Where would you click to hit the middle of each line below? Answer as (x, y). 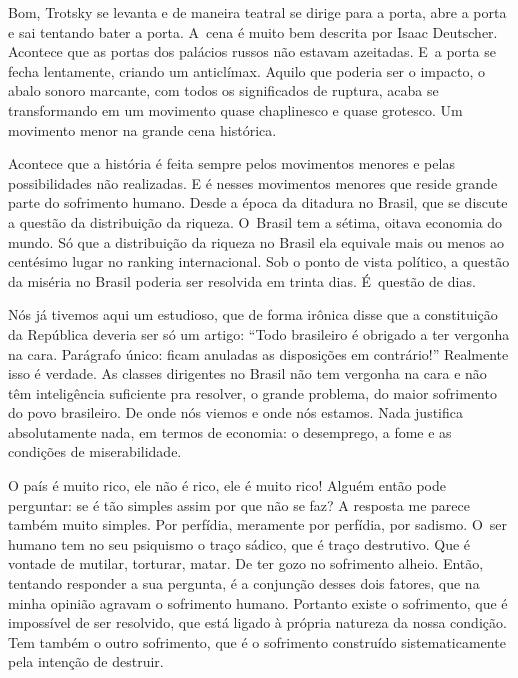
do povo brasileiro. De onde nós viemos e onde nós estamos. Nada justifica (235, 412)
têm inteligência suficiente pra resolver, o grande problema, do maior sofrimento (252, 392)
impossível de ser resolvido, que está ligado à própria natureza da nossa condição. (257, 622)
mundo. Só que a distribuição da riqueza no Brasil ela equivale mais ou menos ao (256, 241)
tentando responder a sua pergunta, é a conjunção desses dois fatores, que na (244, 583)
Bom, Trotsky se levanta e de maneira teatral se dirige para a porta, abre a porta (257, 12)
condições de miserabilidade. (95, 451)
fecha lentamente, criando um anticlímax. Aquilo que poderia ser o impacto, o (246, 70)
